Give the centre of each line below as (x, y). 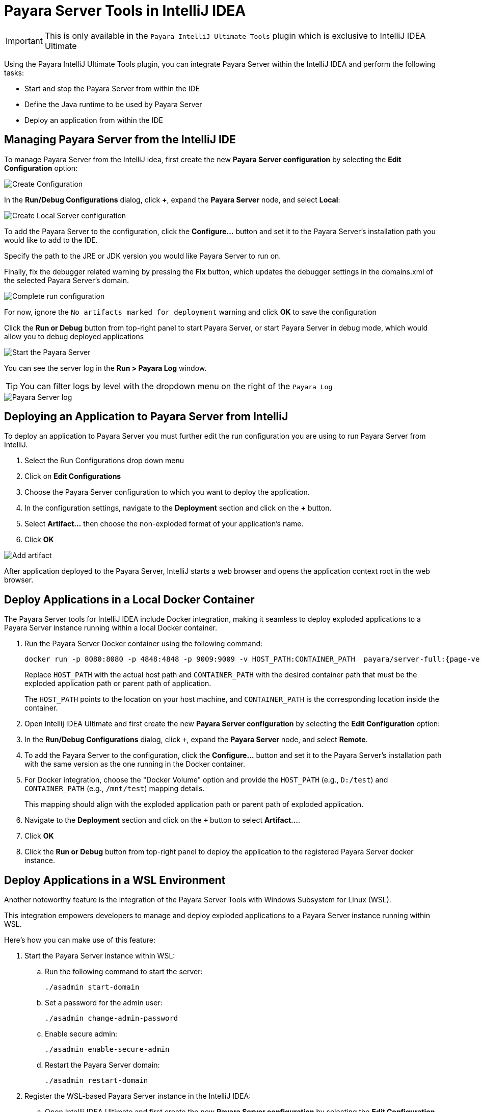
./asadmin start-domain (92, 987)
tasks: (14, 72)
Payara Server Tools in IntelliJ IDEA (125, 11)
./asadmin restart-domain (97, 1081)
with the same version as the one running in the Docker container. (135, 764)
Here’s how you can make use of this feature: (80, 940)
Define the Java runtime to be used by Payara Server (113, 104)
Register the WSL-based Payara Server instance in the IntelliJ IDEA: (138, 1096)
